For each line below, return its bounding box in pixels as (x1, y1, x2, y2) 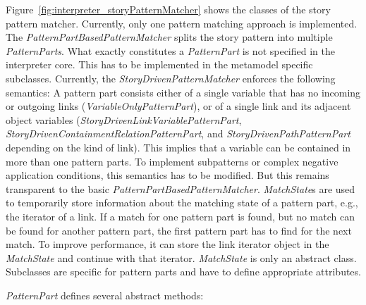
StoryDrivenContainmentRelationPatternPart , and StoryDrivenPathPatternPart (6, 126, 350, 141)
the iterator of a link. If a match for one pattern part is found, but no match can (6, 208, 355, 223)
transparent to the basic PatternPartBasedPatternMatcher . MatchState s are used (6, 181, 355, 196)
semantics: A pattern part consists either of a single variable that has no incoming (6, 85, 361, 99)
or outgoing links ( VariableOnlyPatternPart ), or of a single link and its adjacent (6, 99, 351, 113)
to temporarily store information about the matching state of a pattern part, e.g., (6, 195, 358, 210)
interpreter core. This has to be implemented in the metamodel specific (6, 57, 313, 72)
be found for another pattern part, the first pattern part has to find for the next (6, 223, 352, 237)
